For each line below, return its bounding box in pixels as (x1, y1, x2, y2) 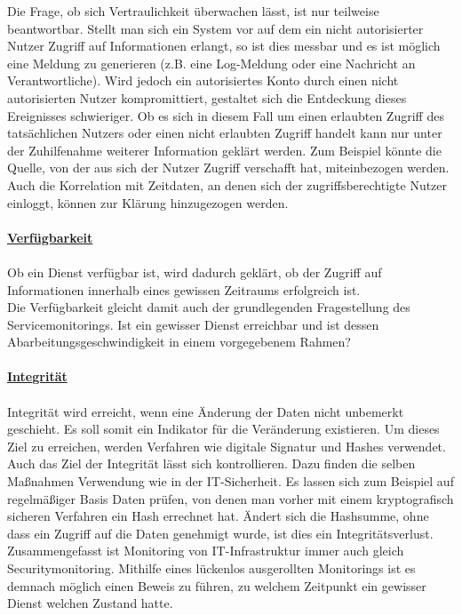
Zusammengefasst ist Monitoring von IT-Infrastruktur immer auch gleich (7, 541, 404, 560)
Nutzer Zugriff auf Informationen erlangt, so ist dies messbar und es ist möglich (7, 36, 441, 55)
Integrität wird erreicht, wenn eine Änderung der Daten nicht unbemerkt (7, 402, 404, 420)
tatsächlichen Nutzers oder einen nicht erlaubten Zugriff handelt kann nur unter (7, 124, 442, 142)
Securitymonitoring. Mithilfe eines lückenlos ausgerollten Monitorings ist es (7, 559, 416, 577)
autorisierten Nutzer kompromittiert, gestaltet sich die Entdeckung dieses (7, 88, 407, 107)
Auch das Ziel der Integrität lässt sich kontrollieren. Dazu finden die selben (7, 454, 416, 473)
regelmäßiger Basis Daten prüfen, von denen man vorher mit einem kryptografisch (7, 489, 454, 507)
